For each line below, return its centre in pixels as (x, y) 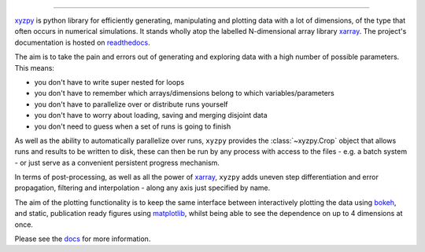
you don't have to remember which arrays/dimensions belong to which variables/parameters (184, 93)
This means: (35, 68)
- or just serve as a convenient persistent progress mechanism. (117, 163)
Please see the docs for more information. (83, 239)
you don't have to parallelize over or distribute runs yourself (131, 104)
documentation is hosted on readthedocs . (82, 42)
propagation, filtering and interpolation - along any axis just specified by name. (142, 188)
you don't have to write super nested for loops (109, 82)
